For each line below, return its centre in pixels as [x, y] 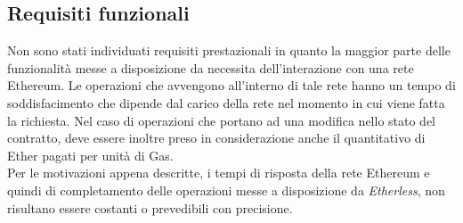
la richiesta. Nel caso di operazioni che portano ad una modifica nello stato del [222, 120]
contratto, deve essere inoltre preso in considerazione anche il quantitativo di [216, 138]
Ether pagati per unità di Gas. [90, 155]
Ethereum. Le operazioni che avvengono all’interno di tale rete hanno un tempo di [231, 85]
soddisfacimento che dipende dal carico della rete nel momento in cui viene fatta [226, 102]
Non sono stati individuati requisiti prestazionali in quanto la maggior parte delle [229, 50]
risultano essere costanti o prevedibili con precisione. [150, 207]
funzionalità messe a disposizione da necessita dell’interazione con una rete [211, 67]
